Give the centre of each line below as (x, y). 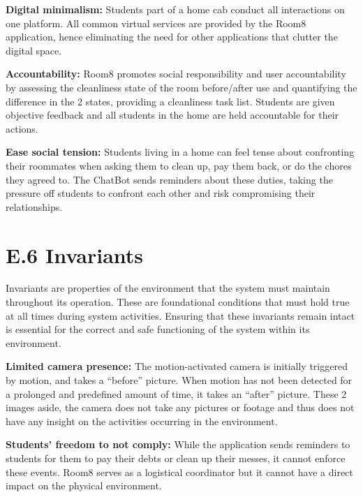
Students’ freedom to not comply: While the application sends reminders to (178, 444)
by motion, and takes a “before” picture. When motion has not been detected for (179, 380)
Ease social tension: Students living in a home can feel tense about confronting (180, 152)
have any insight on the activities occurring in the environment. (142, 421)
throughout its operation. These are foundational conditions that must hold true (178, 302)
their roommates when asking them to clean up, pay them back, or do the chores (179, 165)
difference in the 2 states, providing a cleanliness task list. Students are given (170, 101)
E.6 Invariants (75, 254)
